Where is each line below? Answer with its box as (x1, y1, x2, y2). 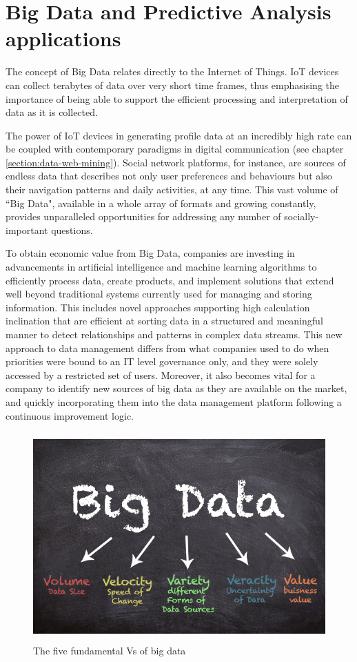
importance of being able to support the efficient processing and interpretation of (6, 91, 348, 106)
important (6, 222, 48, 237)
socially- (284, 209, 319, 224)
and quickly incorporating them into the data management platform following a (6, 394, 342, 409)
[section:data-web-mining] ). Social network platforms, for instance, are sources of (6, 155, 346, 169)
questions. (51, 222, 93, 237)
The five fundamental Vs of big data (33, 643, 186, 658)
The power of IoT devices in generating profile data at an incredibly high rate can (6, 128, 352, 142)
